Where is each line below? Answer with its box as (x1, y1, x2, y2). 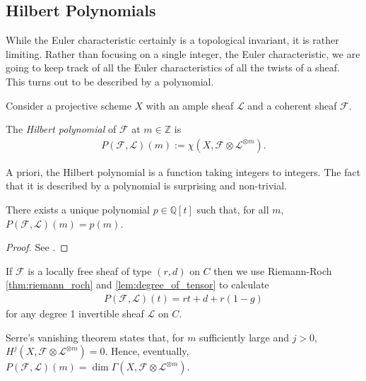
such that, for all (196, 201, 269, 216)
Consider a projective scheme (6, 98, 131, 112)
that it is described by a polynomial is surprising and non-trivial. (6, 178, 288, 193)
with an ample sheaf (146, 98, 234, 112)
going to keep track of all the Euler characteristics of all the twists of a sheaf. (6, 60, 340, 75)
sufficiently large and (199, 329, 289, 344)
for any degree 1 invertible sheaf (6, 305, 144, 320)
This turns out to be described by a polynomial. (6, 74, 214, 88)
